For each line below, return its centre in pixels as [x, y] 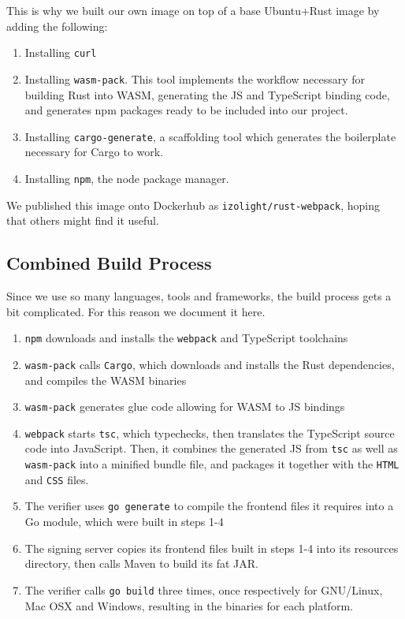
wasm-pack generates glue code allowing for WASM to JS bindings [185, 406]
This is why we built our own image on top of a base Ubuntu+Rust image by [193, 10]
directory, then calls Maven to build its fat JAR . [142, 563]
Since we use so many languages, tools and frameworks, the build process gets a [199, 296]
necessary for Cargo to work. [94, 152]
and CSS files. [57, 479]
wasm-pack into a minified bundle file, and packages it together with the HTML [212, 464]
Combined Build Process [109, 263]
